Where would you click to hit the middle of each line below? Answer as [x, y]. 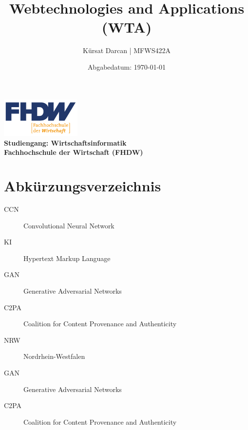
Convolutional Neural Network [69, 225]
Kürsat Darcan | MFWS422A [127, 50]
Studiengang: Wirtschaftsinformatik [65, 142]
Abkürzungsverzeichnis [83, 186]
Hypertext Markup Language [67, 258]
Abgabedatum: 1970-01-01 [127, 66]
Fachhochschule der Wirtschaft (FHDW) [74, 152]
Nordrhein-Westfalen [54, 356]
